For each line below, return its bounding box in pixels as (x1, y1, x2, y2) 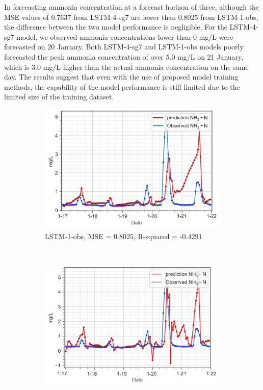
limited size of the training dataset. (4, 91, 114, 102)
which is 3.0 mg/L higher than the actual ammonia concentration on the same (4, 61, 249, 72)
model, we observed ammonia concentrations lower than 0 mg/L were (16, 31, 233, 42)
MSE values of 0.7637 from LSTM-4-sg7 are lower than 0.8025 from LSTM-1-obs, (4, 11, 258, 22)
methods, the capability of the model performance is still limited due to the (4, 81, 240, 92)
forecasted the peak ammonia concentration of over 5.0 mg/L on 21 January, (4, 51, 244, 62)
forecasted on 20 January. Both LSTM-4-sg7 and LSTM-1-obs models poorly (4, 41, 244, 52)
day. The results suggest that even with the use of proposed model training (4, 71, 239, 82)
